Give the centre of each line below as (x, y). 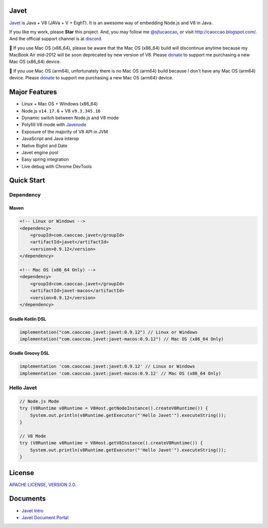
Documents (28, 499)
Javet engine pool (40, 152)
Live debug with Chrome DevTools (57, 166)
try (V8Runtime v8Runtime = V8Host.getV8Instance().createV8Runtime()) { (111, 443)
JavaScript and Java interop (50, 138)
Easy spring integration (45, 159)
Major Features (33, 92)
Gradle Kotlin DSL (28, 319)
